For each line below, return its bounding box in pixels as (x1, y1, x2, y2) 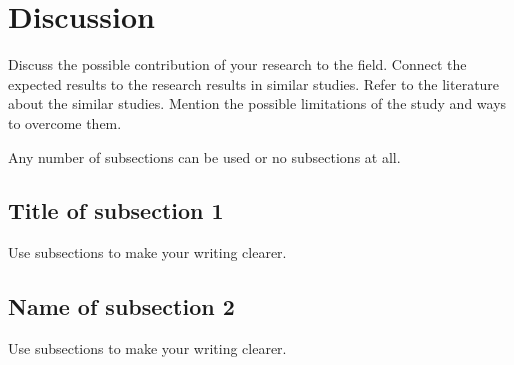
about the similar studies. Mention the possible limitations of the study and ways (8, 93, 507, 114)
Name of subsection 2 (8, 291, 235, 322)
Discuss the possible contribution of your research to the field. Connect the (8, 54, 467, 75)
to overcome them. (8, 112, 122, 133)
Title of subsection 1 (8, 195, 224, 226)
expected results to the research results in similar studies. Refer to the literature (8, 73, 500, 94)
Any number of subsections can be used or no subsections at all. (8, 146, 401, 167)
